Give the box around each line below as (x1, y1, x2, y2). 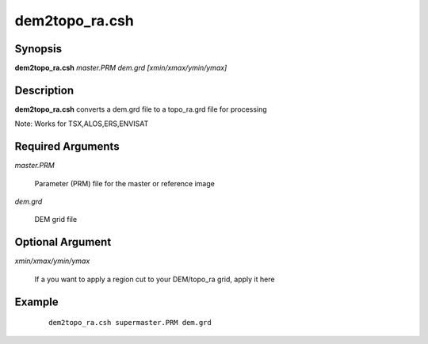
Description (14, 83, 75, 97)
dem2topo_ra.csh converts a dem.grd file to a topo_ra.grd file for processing (14, 104, 267, 114)
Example (14, 295, 59, 308)
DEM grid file (34, 215, 78, 224)
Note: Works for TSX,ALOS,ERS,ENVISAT (14, 119, 149, 128)
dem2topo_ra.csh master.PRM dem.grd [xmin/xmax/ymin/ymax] (14, 63, 227, 73)
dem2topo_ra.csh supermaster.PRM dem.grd (48, 318, 212, 327)
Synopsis (14, 42, 63, 55)
